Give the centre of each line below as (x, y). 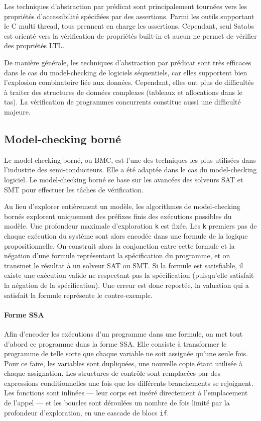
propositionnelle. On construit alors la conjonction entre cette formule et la (119, 245)
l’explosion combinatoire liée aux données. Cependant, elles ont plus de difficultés (129, 82)
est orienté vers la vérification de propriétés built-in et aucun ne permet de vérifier (130, 35)
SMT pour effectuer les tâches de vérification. (74, 189)
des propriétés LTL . (34, 45)
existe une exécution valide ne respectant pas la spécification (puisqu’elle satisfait (129, 275)
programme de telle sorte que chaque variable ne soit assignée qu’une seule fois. (126, 353)
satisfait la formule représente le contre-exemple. (78, 295)
